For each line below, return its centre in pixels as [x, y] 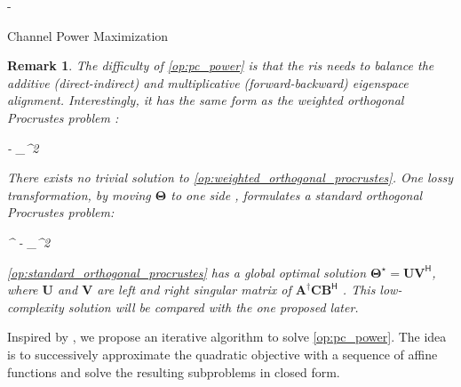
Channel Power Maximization [88, 35]
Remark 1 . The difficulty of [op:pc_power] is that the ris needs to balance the [221, 65]
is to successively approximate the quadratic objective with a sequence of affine [223, 354]
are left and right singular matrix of [194, 290]
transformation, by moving [79, 194]
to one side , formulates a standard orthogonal [297, 194]
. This [359, 290]
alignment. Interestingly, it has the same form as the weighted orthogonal [206, 100]
